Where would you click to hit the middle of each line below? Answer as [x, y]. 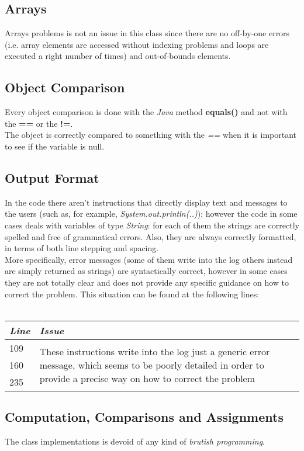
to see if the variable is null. [55, 146]
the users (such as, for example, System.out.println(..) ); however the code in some [151, 214]
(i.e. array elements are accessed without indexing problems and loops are [137, 44]
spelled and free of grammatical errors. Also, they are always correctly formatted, [151, 236]
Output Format [52, 177]
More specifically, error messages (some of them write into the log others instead [149, 259]
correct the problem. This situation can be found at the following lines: [132, 294]
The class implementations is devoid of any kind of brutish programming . [135, 441]
